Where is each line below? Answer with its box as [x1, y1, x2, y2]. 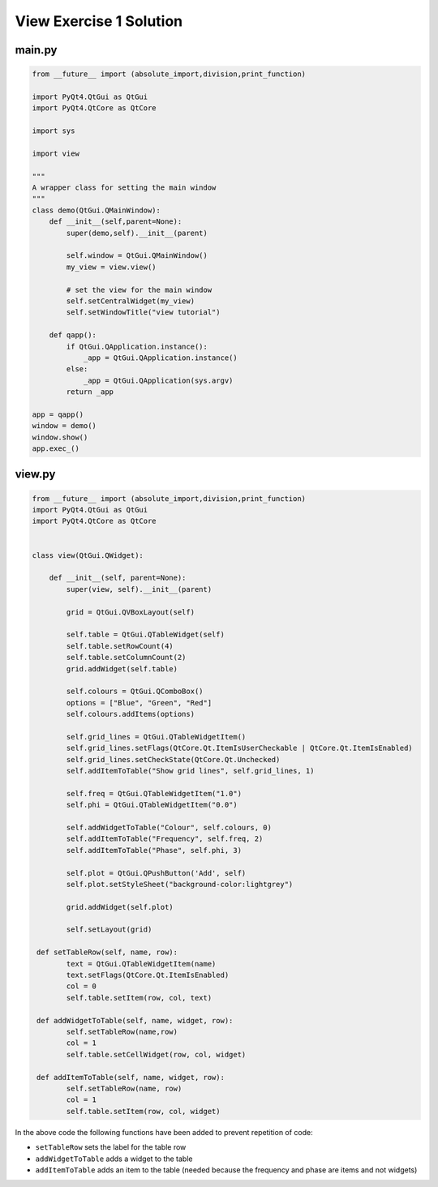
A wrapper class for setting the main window [32, 183, 217, 192]
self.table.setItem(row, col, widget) [66, 1107, 221, 1116]
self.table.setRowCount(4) [66, 641, 174, 650]
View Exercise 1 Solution [15, 12, 183, 30]
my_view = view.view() [66, 262, 157, 272]
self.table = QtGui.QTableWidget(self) [66, 630, 225, 640]
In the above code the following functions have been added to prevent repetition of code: [15, 1127, 314, 1137]
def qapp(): [49, 331, 97, 340]
